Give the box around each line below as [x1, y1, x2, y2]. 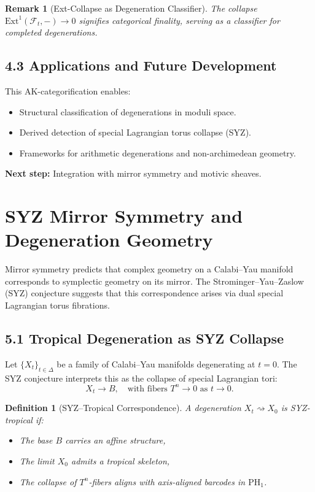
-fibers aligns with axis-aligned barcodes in [88, 475, 246, 488]
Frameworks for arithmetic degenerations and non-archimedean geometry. [19, 146, 296, 159]
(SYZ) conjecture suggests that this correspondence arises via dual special [5, 286, 284, 299]
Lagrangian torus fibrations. [5, 299, 110, 312]
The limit [19, 454, 55, 467]
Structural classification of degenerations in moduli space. [19, 105, 236, 118]
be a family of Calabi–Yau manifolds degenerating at [56, 357, 255, 370]
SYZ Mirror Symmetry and [5, 203, 243, 228]
